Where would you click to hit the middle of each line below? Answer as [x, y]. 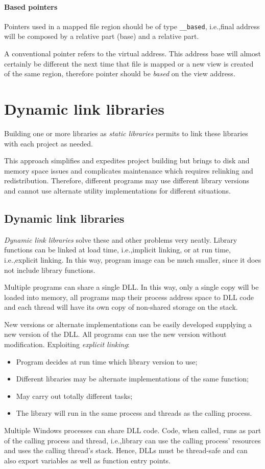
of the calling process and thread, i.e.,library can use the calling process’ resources [132, 440]
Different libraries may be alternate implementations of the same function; [132, 379]
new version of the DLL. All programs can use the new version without [115, 334]
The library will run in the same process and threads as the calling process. [134, 413]
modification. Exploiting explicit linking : [67, 344]
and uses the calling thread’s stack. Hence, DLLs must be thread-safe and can [126, 450]
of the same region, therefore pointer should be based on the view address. [120, 73]
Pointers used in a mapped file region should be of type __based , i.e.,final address [132, 26]
